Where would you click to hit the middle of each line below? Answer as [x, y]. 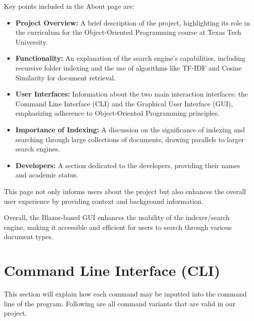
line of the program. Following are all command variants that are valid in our [120, 303]
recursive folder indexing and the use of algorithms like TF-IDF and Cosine [128, 67]
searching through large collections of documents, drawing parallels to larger [130, 139]
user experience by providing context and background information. [104, 201]
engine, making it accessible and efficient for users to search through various [118, 227]
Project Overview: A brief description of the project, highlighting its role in [133, 22]
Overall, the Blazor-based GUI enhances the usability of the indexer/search [117, 217]
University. [32, 41]
